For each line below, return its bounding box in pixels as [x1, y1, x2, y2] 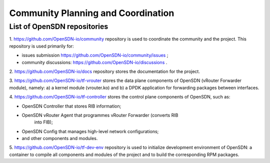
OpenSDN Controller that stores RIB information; [21, 103, 121, 109]
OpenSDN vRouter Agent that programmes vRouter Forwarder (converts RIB [21, 112, 178, 118]
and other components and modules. [21, 135, 98, 141]
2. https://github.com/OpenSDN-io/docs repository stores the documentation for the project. [9, 68, 200, 74]
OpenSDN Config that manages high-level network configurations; [21, 128, 159, 134]
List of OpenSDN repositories [9, 22, 108, 31]
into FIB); [34, 119, 53, 125]
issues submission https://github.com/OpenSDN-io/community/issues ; [21, 52, 168, 58]
